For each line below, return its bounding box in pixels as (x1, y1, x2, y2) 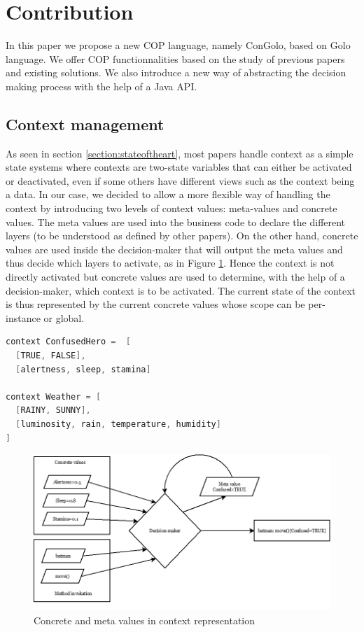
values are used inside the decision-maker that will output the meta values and (6, 241, 343, 256)
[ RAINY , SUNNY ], (15, 405, 91, 416)
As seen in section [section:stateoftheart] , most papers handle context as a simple (6, 146, 353, 160)
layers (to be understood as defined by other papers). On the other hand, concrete (6, 228, 358, 243)
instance (6, 310, 41, 325)
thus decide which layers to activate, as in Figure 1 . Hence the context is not (6, 255, 335, 270)
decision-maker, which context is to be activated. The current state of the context (6, 283, 356, 297)
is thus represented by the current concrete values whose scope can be (6, 297, 305, 311)
